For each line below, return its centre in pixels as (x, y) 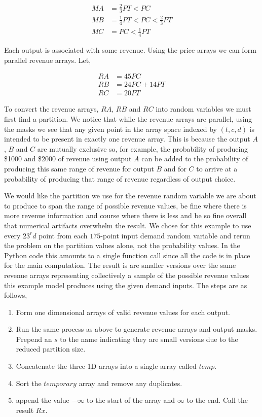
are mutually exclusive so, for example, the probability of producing (143, 148)
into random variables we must (203, 109)
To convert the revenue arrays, (51, 109)
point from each (63, 235)
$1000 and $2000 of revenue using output (68, 159)
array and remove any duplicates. (130, 383)
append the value (43, 400)
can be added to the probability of (195, 159)
